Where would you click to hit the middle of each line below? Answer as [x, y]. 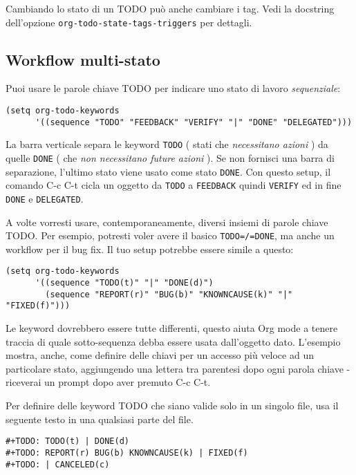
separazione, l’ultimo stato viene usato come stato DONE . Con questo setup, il [168, 171]
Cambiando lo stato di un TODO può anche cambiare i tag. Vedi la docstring [170, 8]
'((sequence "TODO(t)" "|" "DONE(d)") [124, 283]
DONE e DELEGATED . [45, 198]
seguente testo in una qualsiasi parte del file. [100, 419]
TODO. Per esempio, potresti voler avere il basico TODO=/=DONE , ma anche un [170, 235]
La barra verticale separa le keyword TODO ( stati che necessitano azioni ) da [167, 144]
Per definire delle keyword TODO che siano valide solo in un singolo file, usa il [172, 406]
